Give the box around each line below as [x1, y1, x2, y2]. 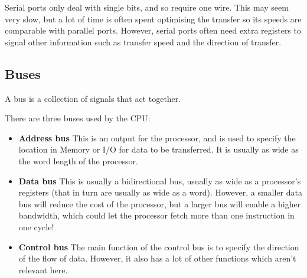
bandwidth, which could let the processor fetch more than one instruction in [18, 209, 295, 221]
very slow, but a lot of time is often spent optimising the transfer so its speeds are [5, 12, 302, 25]
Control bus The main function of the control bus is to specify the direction [18, 240, 299, 253]
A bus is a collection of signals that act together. [5, 92, 181, 104]
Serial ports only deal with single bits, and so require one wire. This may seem [5, 1, 289, 13]
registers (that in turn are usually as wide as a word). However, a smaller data [18, 186, 302, 198]
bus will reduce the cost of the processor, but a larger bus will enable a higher [18, 197, 301, 210]
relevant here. [18, 263, 68, 276]
